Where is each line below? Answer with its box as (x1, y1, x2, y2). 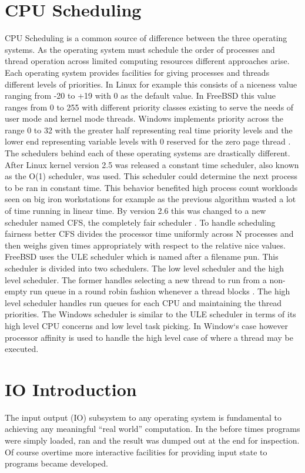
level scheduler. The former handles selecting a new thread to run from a (5, 273, 267, 286)
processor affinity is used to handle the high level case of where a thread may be (5, 331, 293, 343)
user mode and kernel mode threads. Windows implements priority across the (5, 112, 283, 125)
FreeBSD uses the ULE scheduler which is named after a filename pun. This (5, 250, 279, 263)
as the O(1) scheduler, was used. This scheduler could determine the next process (5, 170, 298, 182)
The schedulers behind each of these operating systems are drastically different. (5, 147, 290, 159)
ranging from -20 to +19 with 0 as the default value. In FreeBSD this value (5, 89, 276, 102)
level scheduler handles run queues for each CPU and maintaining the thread (5, 296, 282, 308)
